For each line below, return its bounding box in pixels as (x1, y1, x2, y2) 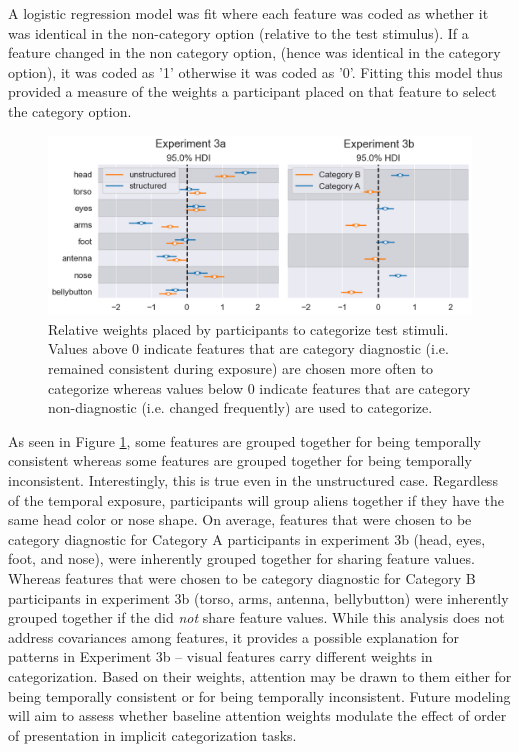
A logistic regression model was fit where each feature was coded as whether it (8, 3, 489, 23)
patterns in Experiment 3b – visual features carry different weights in (8, 646, 433, 667)
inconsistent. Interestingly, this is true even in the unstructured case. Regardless (8, 470, 498, 491)
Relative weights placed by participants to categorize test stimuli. (48, 318, 449, 339)
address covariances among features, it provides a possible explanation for (8, 626, 460, 647)
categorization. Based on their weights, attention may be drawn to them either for (8, 665, 512, 686)
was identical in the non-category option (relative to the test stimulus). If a (8, 22, 469, 43)
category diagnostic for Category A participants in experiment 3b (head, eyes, (8, 528, 486, 549)
